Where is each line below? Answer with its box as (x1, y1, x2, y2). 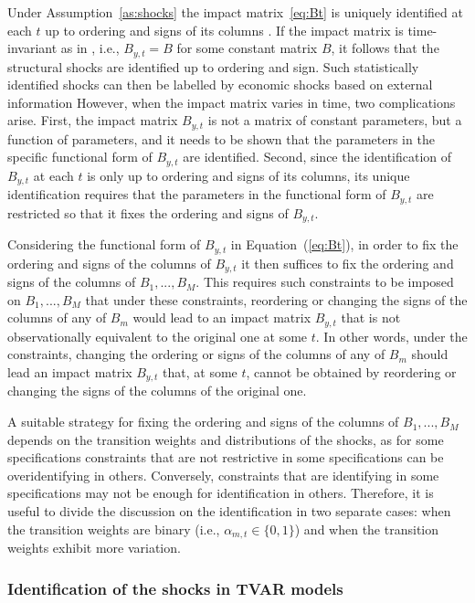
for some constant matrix (176, 38, 318, 58)
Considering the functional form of (7, 235, 201, 254)
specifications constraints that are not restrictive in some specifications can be (7, 448, 444, 467)
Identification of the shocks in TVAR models (7, 577, 343, 599)
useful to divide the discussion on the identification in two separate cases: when (7, 502, 451, 521)
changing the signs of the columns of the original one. (7, 381, 307, 400)
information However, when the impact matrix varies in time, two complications (7, 92, 456, 111)
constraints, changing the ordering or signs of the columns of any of (7, 344, 385, 364)
